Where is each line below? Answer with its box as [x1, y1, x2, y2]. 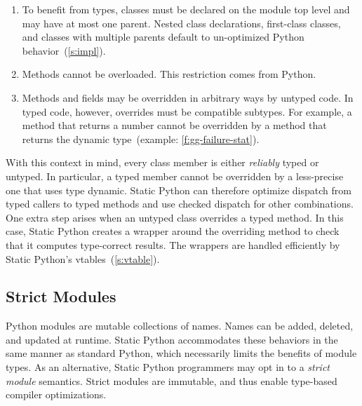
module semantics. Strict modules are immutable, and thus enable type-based [6, 373, 337, 388]
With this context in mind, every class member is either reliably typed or [6, 155, 319, 170]
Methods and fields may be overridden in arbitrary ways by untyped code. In [22, 90, 354, 104]
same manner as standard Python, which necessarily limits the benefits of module [6, 346, 357, 360]
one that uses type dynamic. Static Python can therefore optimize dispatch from [6, 182, 351, 197]
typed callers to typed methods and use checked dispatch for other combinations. [6, 196, 354, 211]
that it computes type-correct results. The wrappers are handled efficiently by [6, 237, 340, 252]
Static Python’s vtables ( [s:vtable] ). [6, 251, 160, 266]
